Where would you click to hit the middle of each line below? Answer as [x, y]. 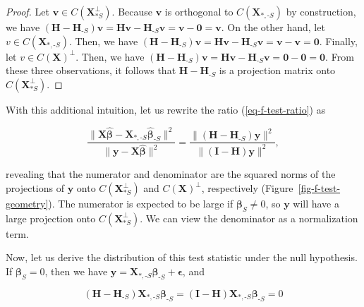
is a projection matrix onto [277, 70]
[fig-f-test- [319, 188]
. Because [132, 11]
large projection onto [51, 218]
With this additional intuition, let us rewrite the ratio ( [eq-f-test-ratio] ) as [166, 109]
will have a [316, 204]
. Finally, [338, 41]
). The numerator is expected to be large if [141, 204]
